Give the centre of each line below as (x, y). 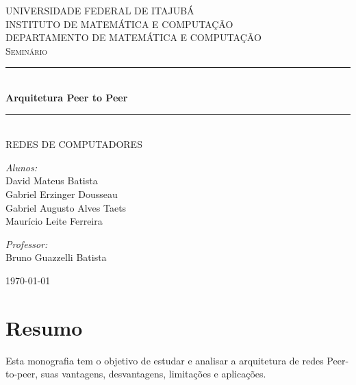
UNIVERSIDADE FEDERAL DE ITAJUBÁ (100, 10)
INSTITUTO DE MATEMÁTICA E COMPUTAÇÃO (119, 24)
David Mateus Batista (52, 181)
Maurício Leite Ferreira (54, 221)
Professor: (27, 244)
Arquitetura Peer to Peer (67, 97)
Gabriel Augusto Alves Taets (66, 207)
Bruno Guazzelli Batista (56, 257)
